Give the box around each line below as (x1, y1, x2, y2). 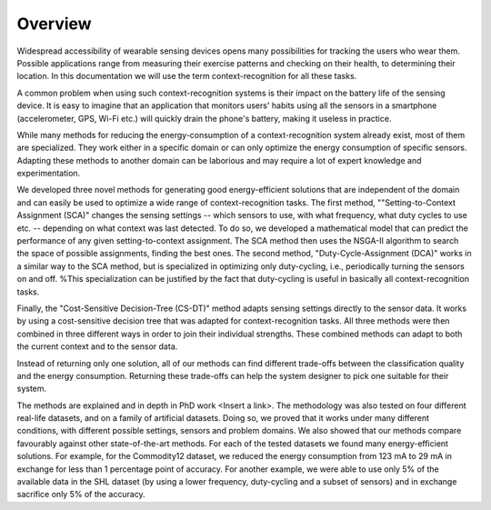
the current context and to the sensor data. (16, 341, 178, 352)
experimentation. (16, 168, 81, 179)
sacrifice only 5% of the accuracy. (16, 489, 145, 500)
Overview (16, 14, 92, 34)
